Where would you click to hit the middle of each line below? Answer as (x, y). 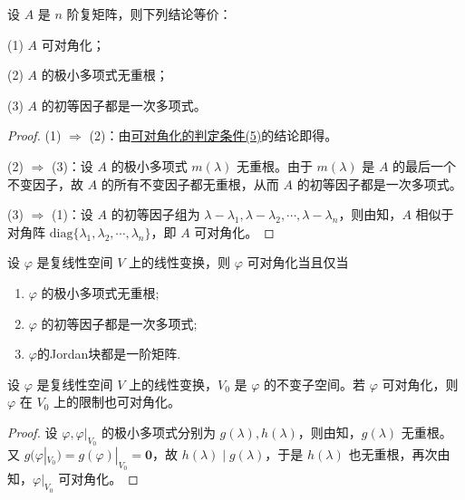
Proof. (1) (34, 135)
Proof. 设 (33, 432)
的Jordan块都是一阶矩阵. (109, 354)
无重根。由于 (274, 165)
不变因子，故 (45, 183)
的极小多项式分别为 (158, 432)
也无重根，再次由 (399, 454)
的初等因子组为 (155, 214)
